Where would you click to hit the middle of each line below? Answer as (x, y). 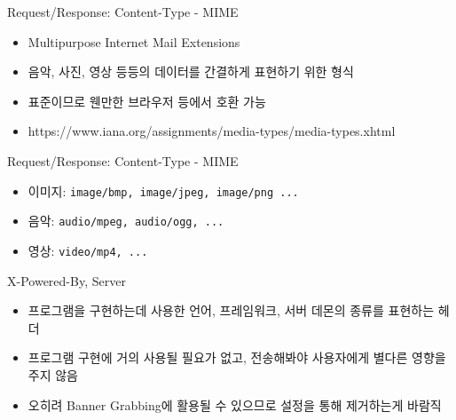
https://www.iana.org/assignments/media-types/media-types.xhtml (212, 131)
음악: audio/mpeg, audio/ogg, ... (126, 221)
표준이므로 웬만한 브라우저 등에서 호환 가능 (147, 101)
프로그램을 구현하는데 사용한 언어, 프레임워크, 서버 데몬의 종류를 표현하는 (231, 310)
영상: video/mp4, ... (88, 250)
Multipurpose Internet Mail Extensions (134, 41)
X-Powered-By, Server (67, 280)
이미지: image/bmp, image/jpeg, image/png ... (163, 190)
